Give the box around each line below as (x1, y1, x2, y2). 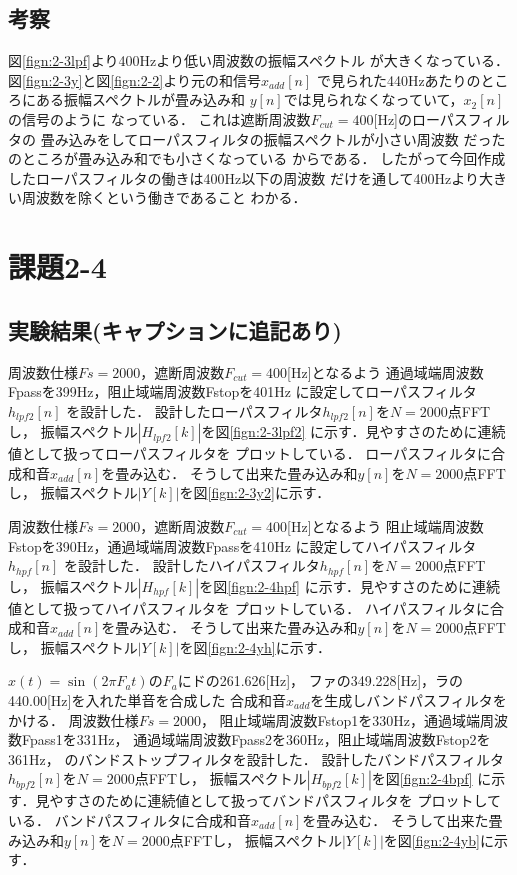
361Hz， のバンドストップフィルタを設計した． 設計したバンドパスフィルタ (8, 748, 504, 769)
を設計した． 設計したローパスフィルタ (66, 400, 323, 421)
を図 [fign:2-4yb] (383, 829, 480, 850)
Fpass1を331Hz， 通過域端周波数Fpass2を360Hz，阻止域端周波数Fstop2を (21, 729, 491, 750)
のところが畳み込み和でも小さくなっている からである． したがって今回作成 (8, 148, 506, 169)
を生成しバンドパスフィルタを (310, 689, 507, 710)
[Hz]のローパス (373, 108, 468, 129)
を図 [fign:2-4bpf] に (371, 768, 492, 789)
